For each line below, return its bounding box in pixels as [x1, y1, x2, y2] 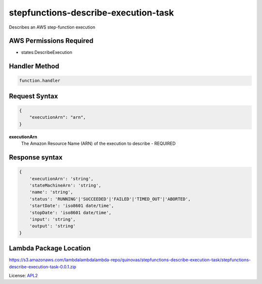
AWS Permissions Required [9, 37, 94, 45]
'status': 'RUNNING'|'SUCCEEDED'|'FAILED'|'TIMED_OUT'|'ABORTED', [29, 196, 191, 202]
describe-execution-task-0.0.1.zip [9, 264, 77, 269]
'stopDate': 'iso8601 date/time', [29, 210, 112, 215]
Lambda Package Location [9, 244, 91, 252]
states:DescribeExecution [21, 49, 72, 55]
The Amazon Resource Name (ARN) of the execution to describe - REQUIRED [21, 141, 176, 146]
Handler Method [9, 62, 59, 70]
